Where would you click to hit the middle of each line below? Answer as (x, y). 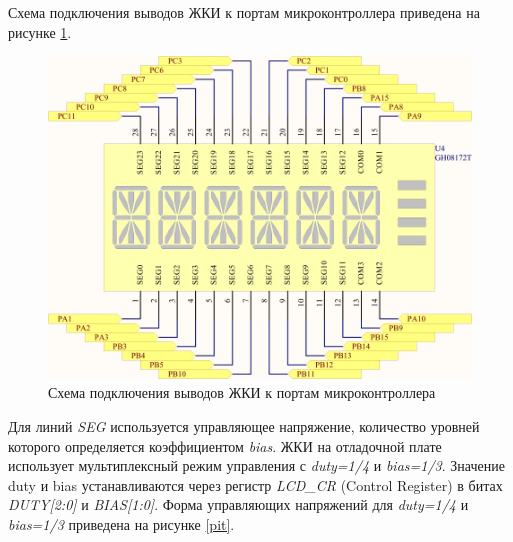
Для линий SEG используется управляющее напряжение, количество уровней (244, 426)
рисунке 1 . (40, 31)
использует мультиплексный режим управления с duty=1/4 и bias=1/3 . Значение (256, 465)
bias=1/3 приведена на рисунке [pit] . (121, 524)
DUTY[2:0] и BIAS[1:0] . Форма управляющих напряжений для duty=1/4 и (238, 504)
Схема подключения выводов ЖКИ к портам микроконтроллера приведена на (244, 12)
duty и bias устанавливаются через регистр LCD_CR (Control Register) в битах (255, 484)
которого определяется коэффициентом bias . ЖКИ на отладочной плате (225, 445)
